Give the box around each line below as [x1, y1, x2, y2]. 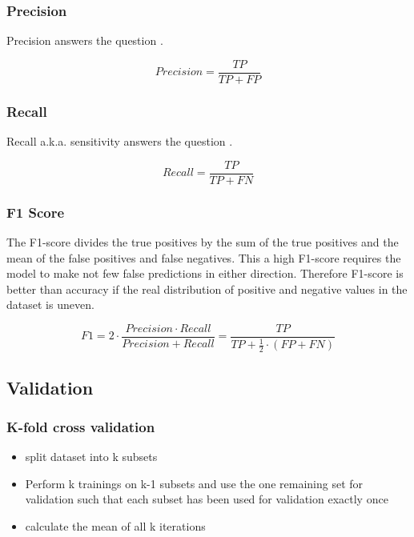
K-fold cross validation [6, 416, 155, 436]
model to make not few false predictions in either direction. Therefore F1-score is [6, 265, 404, 282]
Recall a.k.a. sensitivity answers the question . [6, 133, 233, 150]
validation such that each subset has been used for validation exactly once [25, 491, 388, 507]
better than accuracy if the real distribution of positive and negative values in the [6, 280, 408, 297]
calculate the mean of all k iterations [25, 517, 206, 534]
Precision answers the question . [6, 32, 163, 49]
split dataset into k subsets [25, 448, 158, 465]
